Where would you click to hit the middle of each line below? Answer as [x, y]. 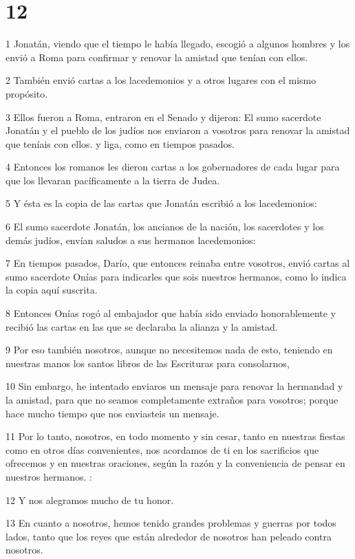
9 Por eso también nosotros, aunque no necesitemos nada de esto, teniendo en [169, 350]
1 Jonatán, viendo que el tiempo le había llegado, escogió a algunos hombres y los [178, 44]
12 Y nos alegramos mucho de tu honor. [90, 500]
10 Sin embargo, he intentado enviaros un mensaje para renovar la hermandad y [174, 386]
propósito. [27, 93]
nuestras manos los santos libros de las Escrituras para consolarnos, [148, 363]
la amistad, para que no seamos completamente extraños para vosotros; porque [172, 399]
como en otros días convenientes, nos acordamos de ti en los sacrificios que [162, 449]
